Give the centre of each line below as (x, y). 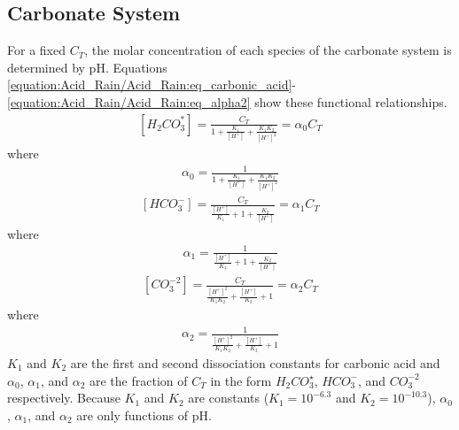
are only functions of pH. (144, 415)
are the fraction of (138, 380)
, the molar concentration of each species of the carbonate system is (268, 50)
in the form (241, 380)
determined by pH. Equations (87, 67)
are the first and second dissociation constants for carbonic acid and (255, 362)
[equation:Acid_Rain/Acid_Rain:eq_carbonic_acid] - (152, 84)
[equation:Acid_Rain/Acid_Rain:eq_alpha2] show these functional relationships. (227, 101)
